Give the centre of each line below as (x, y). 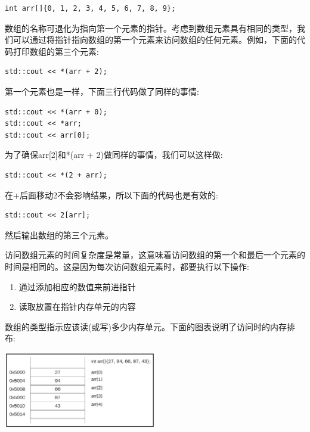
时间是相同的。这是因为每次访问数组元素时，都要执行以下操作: (127, 266)
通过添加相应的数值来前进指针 (77, 286)
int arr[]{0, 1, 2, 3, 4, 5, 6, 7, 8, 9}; (90, 8)
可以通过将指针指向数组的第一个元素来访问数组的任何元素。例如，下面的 (155, 40)
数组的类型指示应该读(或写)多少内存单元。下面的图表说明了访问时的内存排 (150, 326)
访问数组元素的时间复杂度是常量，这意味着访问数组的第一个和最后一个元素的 (155, 255)
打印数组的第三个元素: (56, 51)
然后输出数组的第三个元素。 (59, 234)
